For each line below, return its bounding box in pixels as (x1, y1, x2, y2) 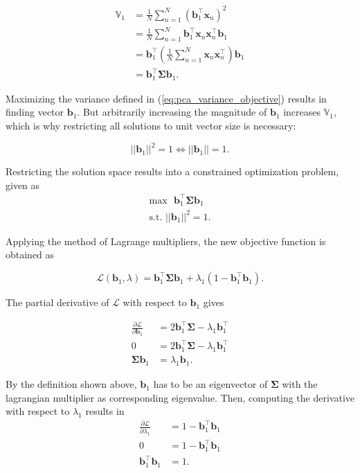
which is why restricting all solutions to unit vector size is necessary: (6, 118, 296, 133)
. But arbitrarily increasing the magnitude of (77, 105, 267, 119)
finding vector (6, 105, 64, 119)
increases (283, 105, 321, 119)
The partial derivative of (6, 295, 109, 310)
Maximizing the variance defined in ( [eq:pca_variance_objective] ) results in (6, 91, 327, 105)
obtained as (6, 247, 55, 262)
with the (282, 377, 318, 391)
